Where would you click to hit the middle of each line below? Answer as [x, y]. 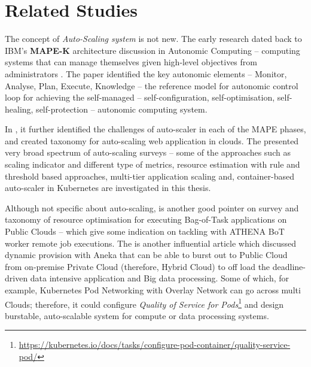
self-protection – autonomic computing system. [122, 109]
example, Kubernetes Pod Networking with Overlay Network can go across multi [153, 290]
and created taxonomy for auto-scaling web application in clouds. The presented [152, 140]
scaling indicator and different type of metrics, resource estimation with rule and [153, 164]
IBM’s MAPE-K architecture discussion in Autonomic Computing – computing [153, 50]
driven [16, 278]
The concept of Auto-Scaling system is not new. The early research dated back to [153, 39]
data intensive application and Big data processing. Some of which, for [160, 278]
